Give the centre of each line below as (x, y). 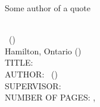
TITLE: (19, 62)
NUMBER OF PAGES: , (50, 97)
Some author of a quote (48, 8)
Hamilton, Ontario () (43, 51)
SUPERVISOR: (33, 85)
